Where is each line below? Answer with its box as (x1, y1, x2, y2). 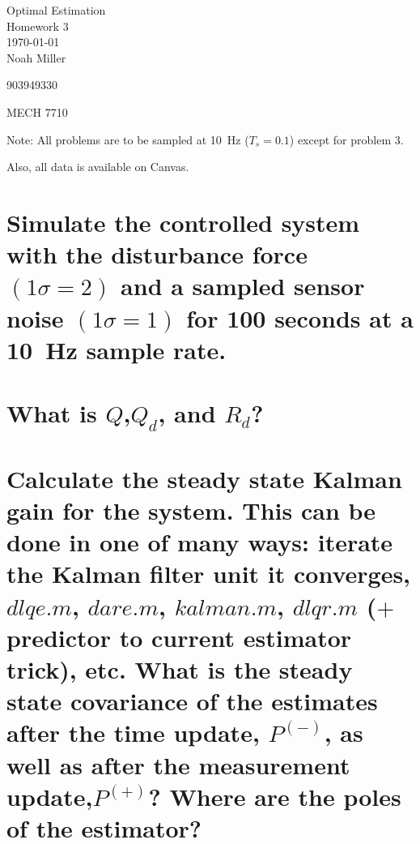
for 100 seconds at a (186, 301, 414, 334)
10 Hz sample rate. (6, 332, 227, 366)
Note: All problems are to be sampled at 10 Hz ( (6, 131, 249, 148)
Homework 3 (6, 17, 69, 34)
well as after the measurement (6, 748, 350, 781)
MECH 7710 (6, 103, 68, 120)
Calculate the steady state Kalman (6, 461, 402, 495)
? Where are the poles (148, 779, 401, 812)
